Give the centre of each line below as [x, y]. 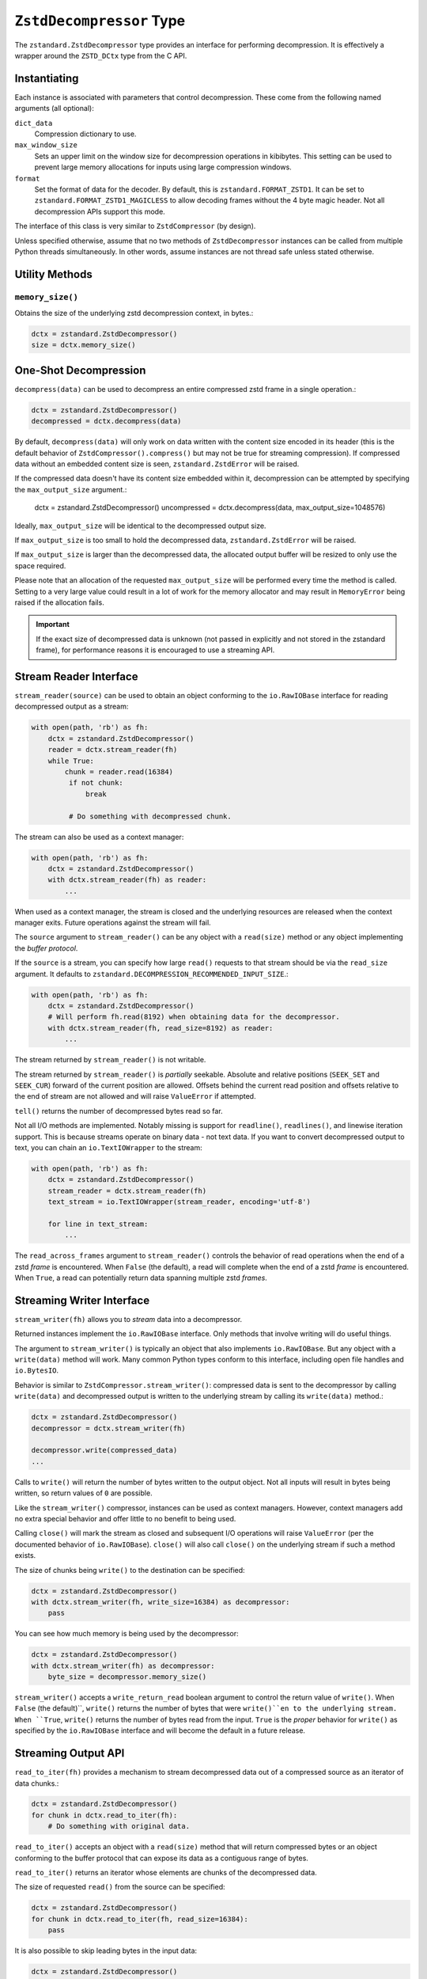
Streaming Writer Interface [82, 1300]
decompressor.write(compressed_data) [104, 1450]
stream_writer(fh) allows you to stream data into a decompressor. [128, 1319]
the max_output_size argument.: [71, 489]
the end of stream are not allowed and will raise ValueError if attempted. [135, 1096]
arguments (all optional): [54, 108]
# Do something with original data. [119, 1826]
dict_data [34, 123]
